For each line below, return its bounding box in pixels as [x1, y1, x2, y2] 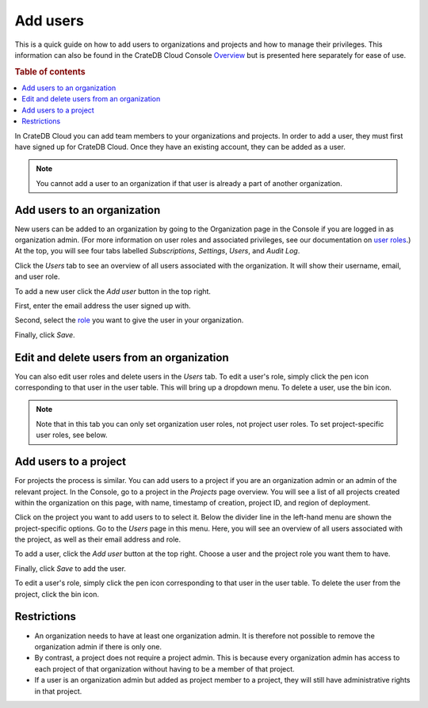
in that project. [34, 686, 82, 696]
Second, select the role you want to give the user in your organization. [14, 315, 244, 325]
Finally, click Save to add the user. [14, 563, 127, 573]
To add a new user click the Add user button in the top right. [14, 286, 212, 296]
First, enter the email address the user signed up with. [14, 301, 191, 310]
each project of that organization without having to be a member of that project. [34, 664, 295, 673]
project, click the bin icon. [14, 589, 99, 599]
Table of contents [14, 66, 86, 77]
